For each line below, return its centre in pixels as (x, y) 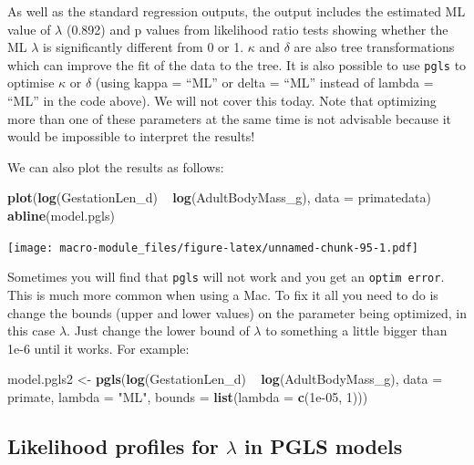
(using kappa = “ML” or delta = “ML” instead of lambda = (264, 83)
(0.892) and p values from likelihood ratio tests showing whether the (257, 29)
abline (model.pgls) (61, 215)
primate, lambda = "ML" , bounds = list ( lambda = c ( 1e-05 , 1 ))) (188, 396)
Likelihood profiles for (113, 445)
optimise (31, 83)
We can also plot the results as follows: (116, 166)
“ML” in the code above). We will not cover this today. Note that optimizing (222, 101)
